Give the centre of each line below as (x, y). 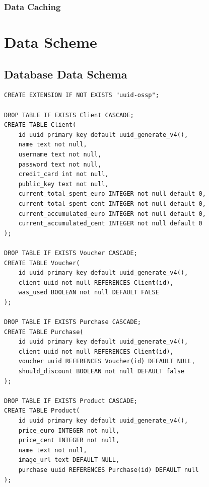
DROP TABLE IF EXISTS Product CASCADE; (71, 401)
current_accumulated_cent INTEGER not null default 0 (110, 224)
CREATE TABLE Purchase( (44, 332)
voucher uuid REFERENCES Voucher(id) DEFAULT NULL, (107, 361)
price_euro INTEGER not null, (69, 430)
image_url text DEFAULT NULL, (69, 460)
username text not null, (60, 154)
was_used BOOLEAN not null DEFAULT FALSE (89, 293)
